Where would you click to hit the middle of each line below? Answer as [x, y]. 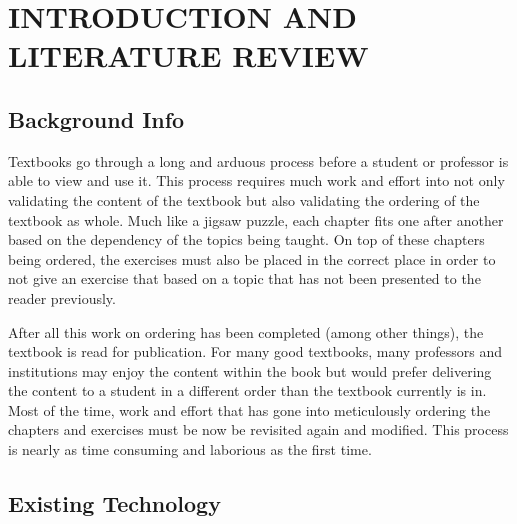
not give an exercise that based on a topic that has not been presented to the [244, 278]
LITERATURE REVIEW [188, 55]
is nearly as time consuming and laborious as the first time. [190, 449]
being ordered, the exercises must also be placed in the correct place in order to [252, 258]
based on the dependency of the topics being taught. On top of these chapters [246, 239]
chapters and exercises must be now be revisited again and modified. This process [258, 429]
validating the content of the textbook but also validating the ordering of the [244, 199]
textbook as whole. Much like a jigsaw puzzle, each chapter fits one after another [256, 219]
